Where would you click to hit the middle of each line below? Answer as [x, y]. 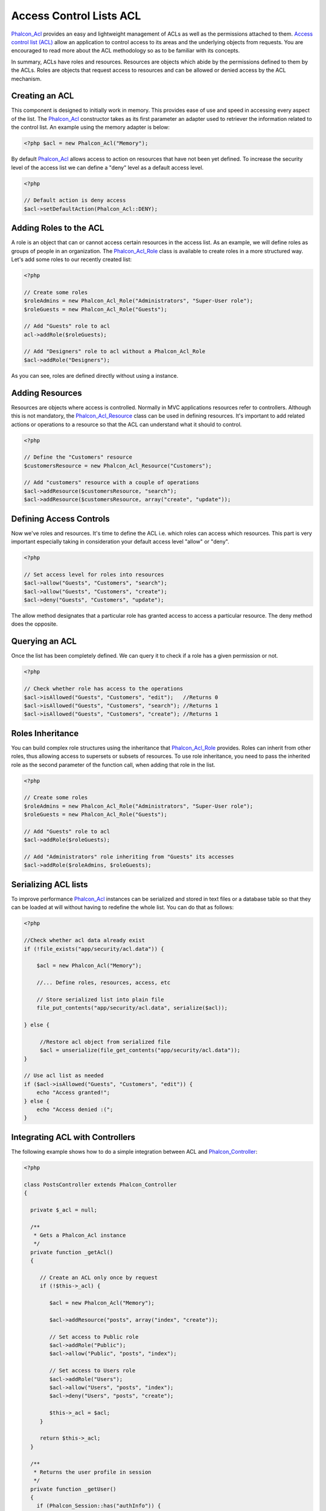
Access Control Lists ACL [76, 16]
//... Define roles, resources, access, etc [104, 983]
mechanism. [26, 79]
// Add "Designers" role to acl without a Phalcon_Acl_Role [115, 351]
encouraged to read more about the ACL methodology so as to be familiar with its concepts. [126, 51]
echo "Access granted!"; [73, 1093]
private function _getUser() [74, 1489]
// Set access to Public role [94, 1337]
